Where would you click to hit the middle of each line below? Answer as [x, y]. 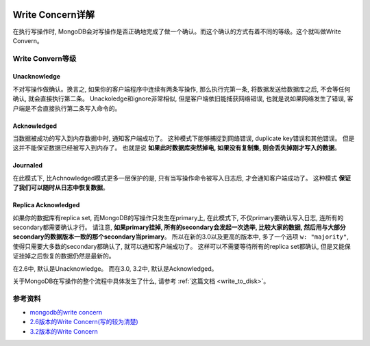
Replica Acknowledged [46, 205]
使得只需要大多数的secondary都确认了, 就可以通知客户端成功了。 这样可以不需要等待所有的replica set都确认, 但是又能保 [182, 246]
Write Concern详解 [54, 15]
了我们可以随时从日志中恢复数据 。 [61, 187]
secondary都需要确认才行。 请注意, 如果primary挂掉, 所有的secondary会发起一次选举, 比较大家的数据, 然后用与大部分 [179, 227]
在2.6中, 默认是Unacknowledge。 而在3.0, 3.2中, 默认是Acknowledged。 [115, 268]
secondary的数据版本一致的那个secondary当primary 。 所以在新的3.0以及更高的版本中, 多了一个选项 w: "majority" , [181, 237]
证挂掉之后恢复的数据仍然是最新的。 [64, 256]
